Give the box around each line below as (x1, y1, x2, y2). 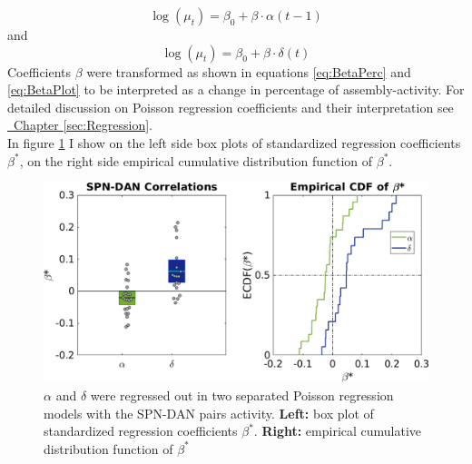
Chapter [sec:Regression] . (13, 115, 152, 134)
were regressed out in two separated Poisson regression (90, 386, 394, 405)
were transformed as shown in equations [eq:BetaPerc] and (86, 62, 411, 81)
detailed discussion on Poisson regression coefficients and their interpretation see (7, 97, 454, 116)
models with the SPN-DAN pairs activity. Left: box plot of (44, 403, 374, 422)
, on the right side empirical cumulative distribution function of (19, 151, 373, 170)
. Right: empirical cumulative (253, 421, 422, 440)
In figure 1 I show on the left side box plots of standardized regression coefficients (7, 133, 461, 152)
